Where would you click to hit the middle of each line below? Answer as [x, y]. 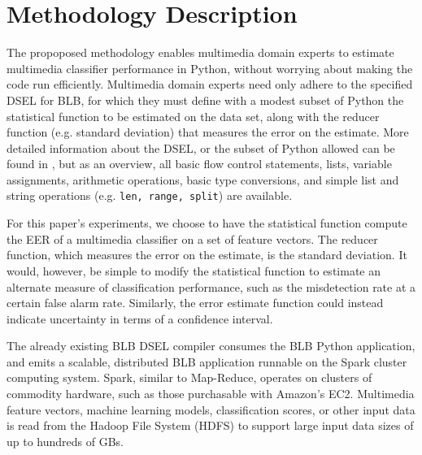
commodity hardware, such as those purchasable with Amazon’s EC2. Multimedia [211, 394]
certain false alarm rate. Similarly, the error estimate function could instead [195, 303]
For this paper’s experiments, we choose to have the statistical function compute [207, 223]
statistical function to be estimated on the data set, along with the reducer [193, 116]
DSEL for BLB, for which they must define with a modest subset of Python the [205, 100]
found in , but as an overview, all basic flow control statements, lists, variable [199, 164]
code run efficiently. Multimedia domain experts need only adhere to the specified [210, 84]
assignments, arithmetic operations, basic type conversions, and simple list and [203, 179]
